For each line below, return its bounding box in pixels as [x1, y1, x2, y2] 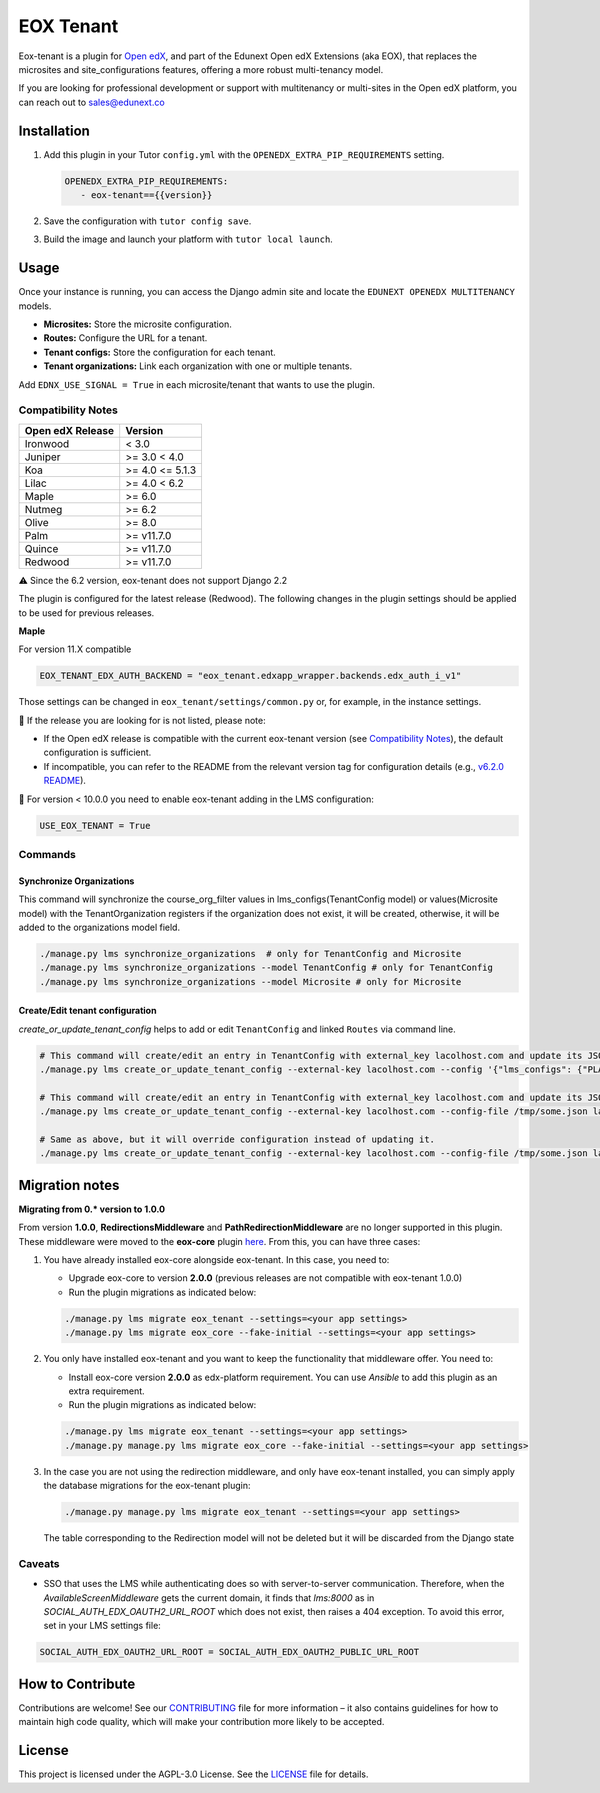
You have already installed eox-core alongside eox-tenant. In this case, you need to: [43, 1254, 390, 1266]
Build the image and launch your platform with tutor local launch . [43, 233, 334, 245]
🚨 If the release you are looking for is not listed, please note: [18, 714, 266, 726]
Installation [18, 122, 90, 139]
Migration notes [18, 1176, 120, 1194]
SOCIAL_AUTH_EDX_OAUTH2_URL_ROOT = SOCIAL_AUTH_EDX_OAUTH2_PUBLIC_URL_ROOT [39, 1646, 420, 1658]
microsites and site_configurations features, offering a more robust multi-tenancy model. [18, 63, 384, 75]
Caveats [18, 1556, 60, 1570]
